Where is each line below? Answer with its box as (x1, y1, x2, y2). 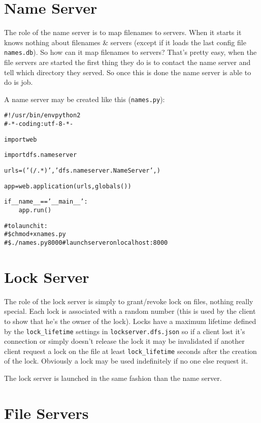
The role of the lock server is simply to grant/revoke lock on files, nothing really (4, 296, 253, 306)
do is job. (4, 77, 33, 87)
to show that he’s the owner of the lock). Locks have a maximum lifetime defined (4, 315, 256, 326)
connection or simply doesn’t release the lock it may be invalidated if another (4, 336, 245, 346)
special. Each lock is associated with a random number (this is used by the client (4, 306, 256, 316)
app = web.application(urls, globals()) (4, 182, 132, 190)
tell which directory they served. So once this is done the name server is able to (4, 67, 251, 77)
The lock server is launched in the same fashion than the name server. (4, 373, 222, 383)
